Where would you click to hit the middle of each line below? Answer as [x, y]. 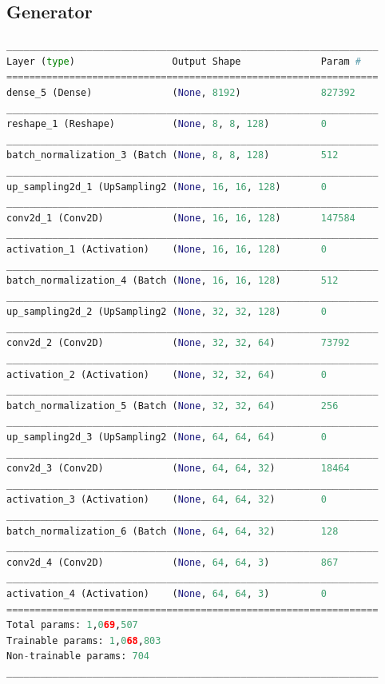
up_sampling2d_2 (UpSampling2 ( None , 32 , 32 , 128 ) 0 [167, 312]
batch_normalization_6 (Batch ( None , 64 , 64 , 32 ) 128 [173, 531]
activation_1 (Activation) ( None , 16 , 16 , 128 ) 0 [167, 249]
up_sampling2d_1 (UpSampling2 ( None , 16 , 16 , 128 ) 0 [167, 187]
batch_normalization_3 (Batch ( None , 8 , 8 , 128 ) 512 [173, 155]
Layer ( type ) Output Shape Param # [184, 61]
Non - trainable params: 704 [78, 656]
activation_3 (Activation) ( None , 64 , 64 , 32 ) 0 [167, 500]
